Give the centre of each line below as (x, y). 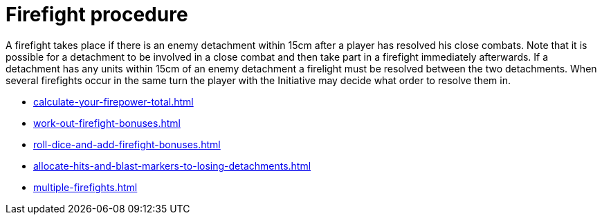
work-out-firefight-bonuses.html (107, 123)
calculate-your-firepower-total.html (113, 101)
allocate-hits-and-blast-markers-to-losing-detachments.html (172, 166)
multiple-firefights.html (85, 187)
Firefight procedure (97, 14)
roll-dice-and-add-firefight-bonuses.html (127, 144)
